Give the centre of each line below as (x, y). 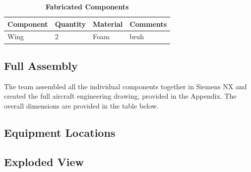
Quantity (70, 24)
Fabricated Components (87, 6)
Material (108, 24)
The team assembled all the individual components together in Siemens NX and (125, 86)
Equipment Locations (60, 132)
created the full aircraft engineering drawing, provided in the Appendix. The (120, 96)
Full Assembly (41, 65)
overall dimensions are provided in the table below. (81, 105)
